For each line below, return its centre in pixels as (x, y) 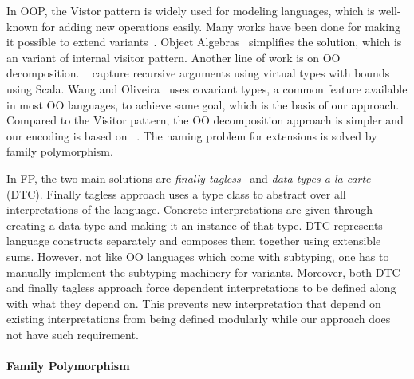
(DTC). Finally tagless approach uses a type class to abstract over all (176, 193)
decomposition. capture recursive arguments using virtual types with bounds (198, 73)
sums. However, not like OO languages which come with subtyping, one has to (198, 256)
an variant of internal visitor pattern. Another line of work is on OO (173, 57)
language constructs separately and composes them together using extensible (194, 241)
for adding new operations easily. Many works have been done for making (221, 26)
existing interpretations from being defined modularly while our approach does (199, 319)
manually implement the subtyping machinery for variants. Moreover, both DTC (203, 272)
